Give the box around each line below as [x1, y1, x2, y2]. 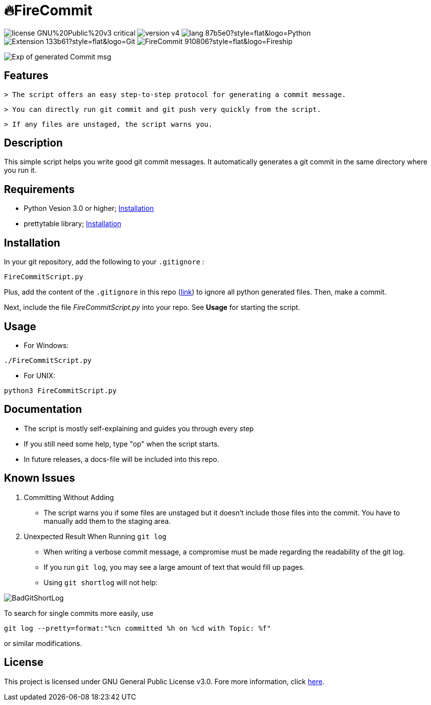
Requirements [4, 183, 75, 196]
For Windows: [24, 341, 69, 350]
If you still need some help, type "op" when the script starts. [24, 439, 220, 448]
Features [4, 69, 48, 82]
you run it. [4, 166, 37, 175]
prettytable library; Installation [24, 219, 122, 228]
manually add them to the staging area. [44, 516, 171, 525]
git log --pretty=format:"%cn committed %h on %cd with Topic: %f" [4, 624, 271, 632]
